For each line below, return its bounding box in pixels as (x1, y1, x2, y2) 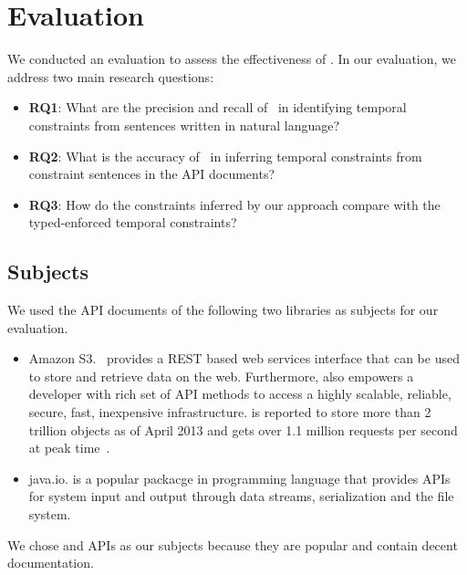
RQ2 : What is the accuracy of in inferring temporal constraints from (28, 146, 422, 165)
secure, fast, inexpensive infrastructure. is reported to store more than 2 (28, 402, 431, 422)
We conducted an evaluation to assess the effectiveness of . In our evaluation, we (7, 49, 456, 68)
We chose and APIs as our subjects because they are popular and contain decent (7, 535, 458, 554)
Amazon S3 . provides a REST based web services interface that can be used (28, 349, 460, 368)
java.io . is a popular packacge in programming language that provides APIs (28, 468, 451, 487)
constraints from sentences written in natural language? (28, 115, 340, 134)
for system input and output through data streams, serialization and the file (28, 486, 454, 506)
